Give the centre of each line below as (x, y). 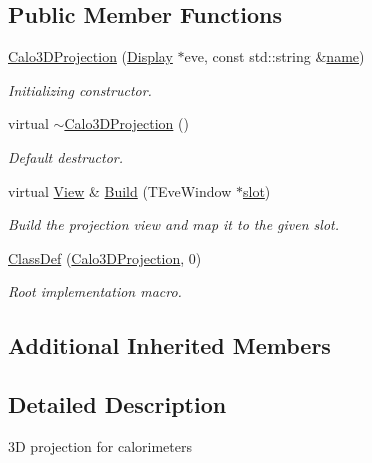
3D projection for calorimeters (100, 445)
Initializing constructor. (80, 89)
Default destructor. (66, 156)
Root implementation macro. (95, 291)
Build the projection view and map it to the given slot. (174, 224)
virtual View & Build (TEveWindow (120, 190)
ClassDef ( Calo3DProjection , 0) (105, 257)
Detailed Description (117, 404)
